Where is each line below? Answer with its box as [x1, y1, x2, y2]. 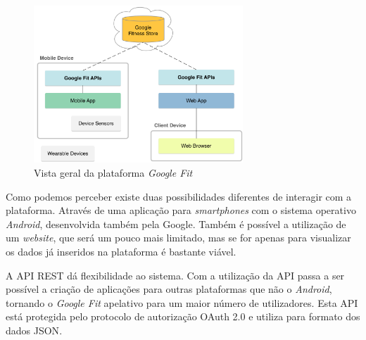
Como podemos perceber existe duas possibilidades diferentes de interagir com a [6, 189, 352, 203]
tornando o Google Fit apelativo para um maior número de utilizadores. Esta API [6, 295, 358, 310]
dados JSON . [6, 322, 63, 337]
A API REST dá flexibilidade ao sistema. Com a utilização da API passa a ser [6, 267, 345, 282]
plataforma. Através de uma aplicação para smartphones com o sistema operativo [6, 203, 356, 218]
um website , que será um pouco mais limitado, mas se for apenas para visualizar [6, 230, 351, 245]
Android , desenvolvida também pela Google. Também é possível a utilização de [6, 216, 346, 231]
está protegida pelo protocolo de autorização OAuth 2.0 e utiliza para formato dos [6, 309, 360, 324]
